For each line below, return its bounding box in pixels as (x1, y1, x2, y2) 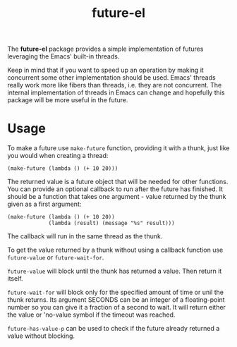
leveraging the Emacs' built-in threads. (7, 52, 120, 61)
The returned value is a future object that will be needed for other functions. (7, 178, 229, 186)
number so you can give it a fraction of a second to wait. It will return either (7, 303, 226, 312)
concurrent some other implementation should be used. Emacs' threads (7, 73, 217, 82)
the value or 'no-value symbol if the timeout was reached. (7, 310, 176, 319)
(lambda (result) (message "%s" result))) (48, 220, 175, 227)
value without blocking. (7, 331, 75, 340)
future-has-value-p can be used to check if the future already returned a (7, 324, 220, 333)
